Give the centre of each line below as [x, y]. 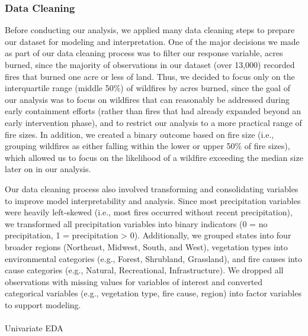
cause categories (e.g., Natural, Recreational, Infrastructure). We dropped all [144, 270]
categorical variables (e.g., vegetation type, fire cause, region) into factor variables [153, 293]
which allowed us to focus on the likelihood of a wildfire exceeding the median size [154, 157]
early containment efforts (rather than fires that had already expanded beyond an [153, 111]
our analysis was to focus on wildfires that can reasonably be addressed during [147, 99]
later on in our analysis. [48, 169]
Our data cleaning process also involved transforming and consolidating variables [152, 188]
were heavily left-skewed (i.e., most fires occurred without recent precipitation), [149, 212]
